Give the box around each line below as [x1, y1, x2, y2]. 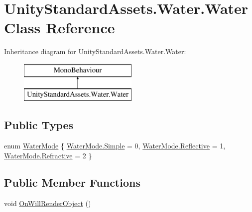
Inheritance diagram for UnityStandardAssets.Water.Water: [4, 46, 186, 57]
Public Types [4, 117, 74, 133]
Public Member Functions [4, 174, 140, 190]
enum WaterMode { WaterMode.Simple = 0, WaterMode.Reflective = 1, [4, 141, 226, 151]
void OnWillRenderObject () [4, 198, 91, 208]
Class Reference [4, 17, 115, 38]
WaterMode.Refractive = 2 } [4, 150, 92, 160]
